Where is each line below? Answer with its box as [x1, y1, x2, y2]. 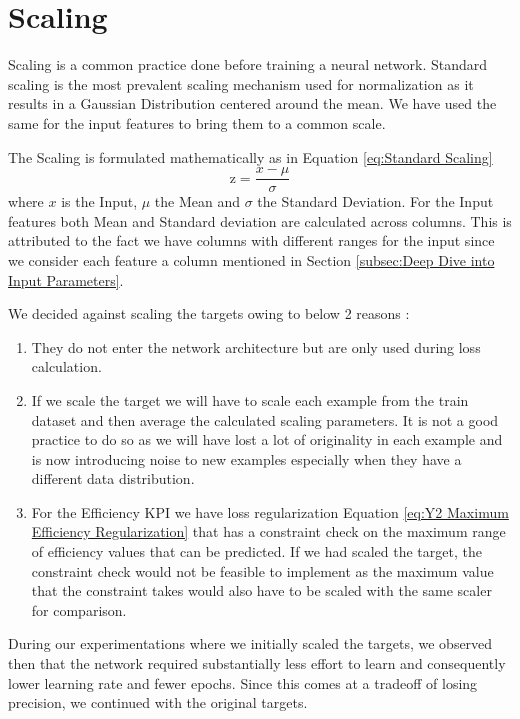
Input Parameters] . [8, 269, 124, 290]
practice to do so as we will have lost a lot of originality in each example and [31, 429, 503, 450]
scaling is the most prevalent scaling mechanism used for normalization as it [8, 73, 474, 94]
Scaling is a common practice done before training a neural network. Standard [8, 54, 488, 75]
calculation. [31, 356, 102, 377]
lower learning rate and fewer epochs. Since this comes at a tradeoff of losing [8, 672, 478, 693]
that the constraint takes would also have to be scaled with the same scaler [31, 580, 492, 601]
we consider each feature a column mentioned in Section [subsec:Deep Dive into [8, 249, 495, 270]
